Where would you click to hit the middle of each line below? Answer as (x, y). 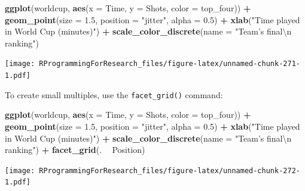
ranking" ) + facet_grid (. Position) (75, 150)
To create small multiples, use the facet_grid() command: (114, 94)
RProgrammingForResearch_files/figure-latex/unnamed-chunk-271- (170, 64)
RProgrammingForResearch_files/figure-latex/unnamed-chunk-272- (170, 170)
